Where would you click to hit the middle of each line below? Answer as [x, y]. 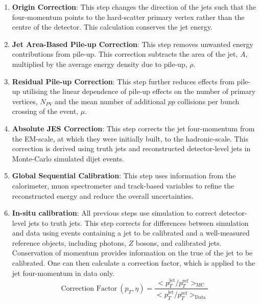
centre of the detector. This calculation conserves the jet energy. [112, 27]
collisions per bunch [208, 101]
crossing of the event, [45, 111]
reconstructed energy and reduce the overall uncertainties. [103, 195]
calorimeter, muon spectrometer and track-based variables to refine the [123, 185]
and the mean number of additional [110, 101]
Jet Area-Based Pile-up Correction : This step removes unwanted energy [133, 44]
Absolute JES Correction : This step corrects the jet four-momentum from [133, 128]
